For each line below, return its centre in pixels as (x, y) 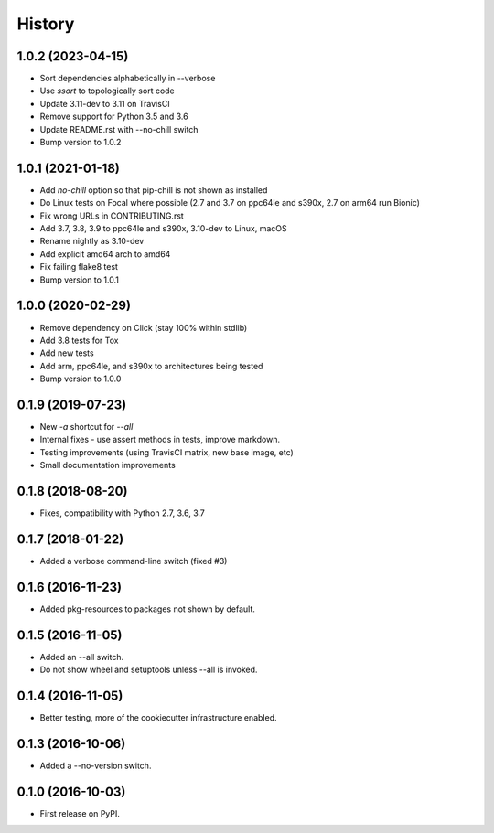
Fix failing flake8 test (79, 267)
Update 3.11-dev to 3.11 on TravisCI (105, 103)
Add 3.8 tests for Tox (79, 340)
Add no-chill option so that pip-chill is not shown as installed (154, 190)
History (46, 24)
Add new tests (67, 353)
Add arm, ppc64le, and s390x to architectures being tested (151, 366)
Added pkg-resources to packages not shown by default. (148, 609)
